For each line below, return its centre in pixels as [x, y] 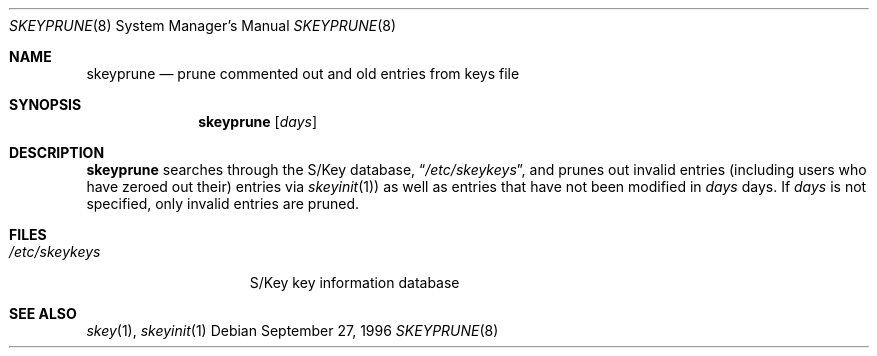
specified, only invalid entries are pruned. [222, 203]
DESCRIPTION [57, 152]
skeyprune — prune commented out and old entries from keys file [303, 73]
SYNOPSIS [45, 104]
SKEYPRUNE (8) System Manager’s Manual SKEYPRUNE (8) [203, 25]
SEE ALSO [43, 313]
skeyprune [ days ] [258, 121]
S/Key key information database [354, 282]
